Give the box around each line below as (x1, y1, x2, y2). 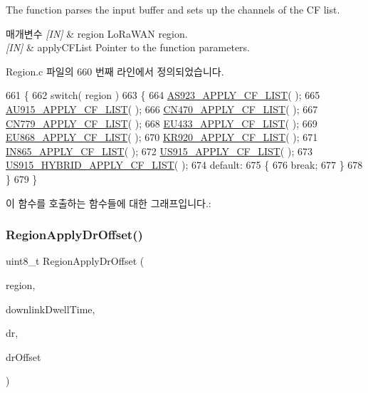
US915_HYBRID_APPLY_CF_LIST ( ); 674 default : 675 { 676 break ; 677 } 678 (6, 157, 363, 172)
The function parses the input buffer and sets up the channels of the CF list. (6, 2, 340, 16)
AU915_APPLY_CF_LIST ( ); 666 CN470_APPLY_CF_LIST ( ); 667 (6, 101, 318, 116)
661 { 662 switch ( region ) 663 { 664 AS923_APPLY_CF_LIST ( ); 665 (6, 88, 320, 103)
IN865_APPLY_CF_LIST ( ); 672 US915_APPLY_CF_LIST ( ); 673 (6, 143, 312, 158)
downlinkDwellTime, (6, 301, 95, 316)
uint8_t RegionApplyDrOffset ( (6, 253, 144, 268)
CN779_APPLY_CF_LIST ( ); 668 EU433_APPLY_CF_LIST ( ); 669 (6, 115, 317, 130)
